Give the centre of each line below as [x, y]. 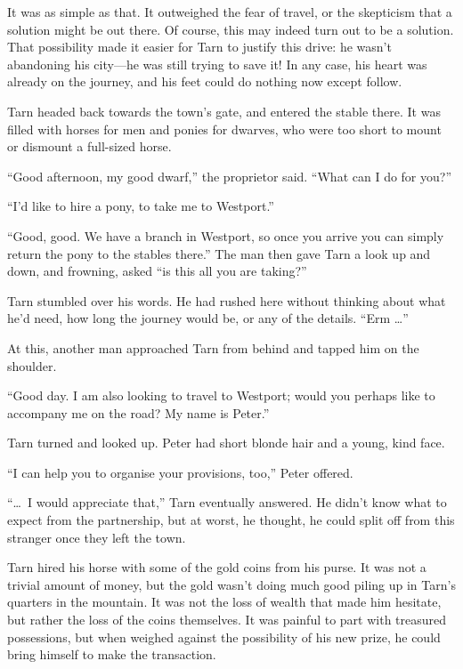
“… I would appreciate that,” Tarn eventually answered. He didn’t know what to [227, 502]
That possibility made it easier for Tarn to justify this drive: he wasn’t [199, 47]
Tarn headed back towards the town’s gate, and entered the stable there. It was [224, 111]
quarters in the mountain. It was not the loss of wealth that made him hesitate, [224, 602]
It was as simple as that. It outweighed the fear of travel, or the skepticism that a [230, 12]
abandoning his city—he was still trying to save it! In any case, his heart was [217, 64]
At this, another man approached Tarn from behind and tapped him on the [213, 347]
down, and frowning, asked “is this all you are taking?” [157, 271]
